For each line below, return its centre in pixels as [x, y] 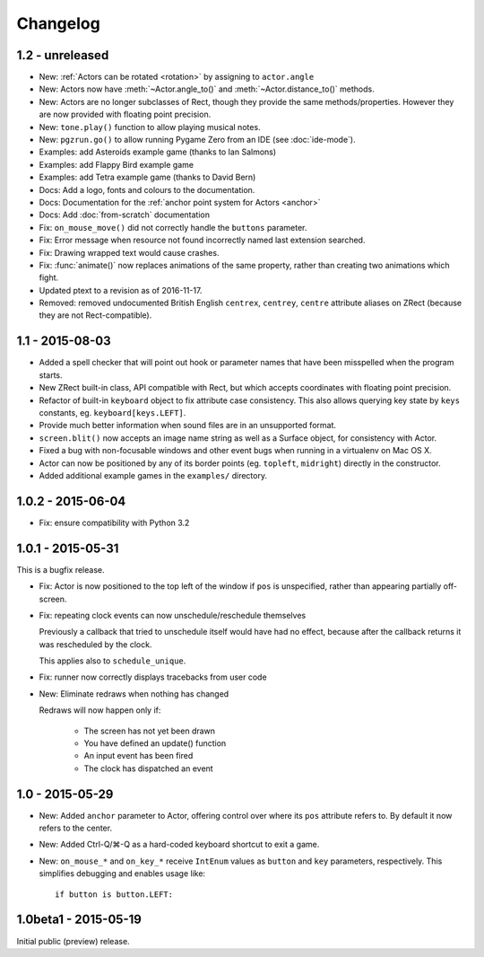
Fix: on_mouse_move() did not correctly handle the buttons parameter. [173, 227]
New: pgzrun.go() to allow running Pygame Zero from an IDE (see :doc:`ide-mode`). [197, 140]
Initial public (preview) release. [73, 941]
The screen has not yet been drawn [149, 731]
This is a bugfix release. [60, 569]
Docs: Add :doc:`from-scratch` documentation [125, 215]
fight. [49, 277]
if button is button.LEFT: [114, 894]
